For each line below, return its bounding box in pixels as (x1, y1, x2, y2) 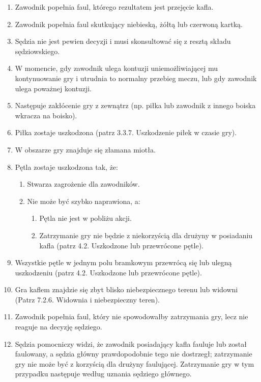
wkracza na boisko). (15, 110, 77, 120)
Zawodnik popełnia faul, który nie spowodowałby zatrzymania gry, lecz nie (15, 311, 248, 322)
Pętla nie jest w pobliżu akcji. (39, 213, 132, 223)
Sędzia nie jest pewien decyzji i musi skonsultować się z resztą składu (15, 36, 231, 46)
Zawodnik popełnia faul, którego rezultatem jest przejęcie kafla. (15, 2, 214, 12)
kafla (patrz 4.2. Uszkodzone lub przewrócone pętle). (39, 240, 204, 250)
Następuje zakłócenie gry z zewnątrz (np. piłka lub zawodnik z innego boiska (15, 100, 256, 111)
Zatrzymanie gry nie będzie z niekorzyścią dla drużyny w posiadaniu (39, 230, 253, 240)
